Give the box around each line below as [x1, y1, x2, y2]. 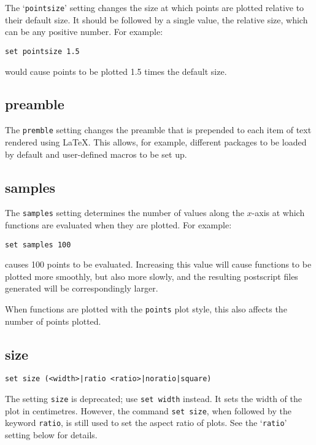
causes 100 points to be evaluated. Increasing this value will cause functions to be [5, 258, 312, 271]
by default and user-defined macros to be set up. [5, 147, 187, 160]
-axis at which [252, 206, 305, 219]
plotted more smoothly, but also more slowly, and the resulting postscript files [5, 269, 298, 282]
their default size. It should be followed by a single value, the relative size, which [5, 13, 308, 26]
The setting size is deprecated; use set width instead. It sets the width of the [5, 392, 302, 405]
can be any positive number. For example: [5, 25, 163, 38]
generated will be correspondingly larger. [5, 282, 158, 295]
